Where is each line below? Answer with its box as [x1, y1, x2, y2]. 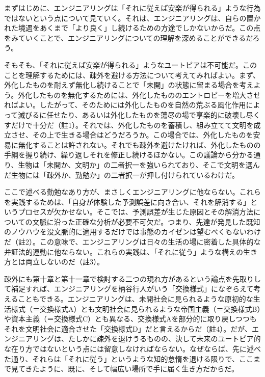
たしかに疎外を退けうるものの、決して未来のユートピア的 [68, 333, 261, 344]
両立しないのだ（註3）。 [25, 256, 104, 267]
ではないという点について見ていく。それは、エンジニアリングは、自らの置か [4, 12, 261, 23]
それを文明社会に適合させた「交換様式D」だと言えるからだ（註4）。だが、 [4, 323, 252, 334]
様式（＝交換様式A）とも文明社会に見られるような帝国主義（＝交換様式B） [11, 303, 261, 314]
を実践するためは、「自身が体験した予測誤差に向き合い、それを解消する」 [4, 196, 250, 207]
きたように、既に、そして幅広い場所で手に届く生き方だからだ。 [25, 363, 238, 374]
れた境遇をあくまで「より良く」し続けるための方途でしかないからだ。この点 [4, 22, 261, 33]
